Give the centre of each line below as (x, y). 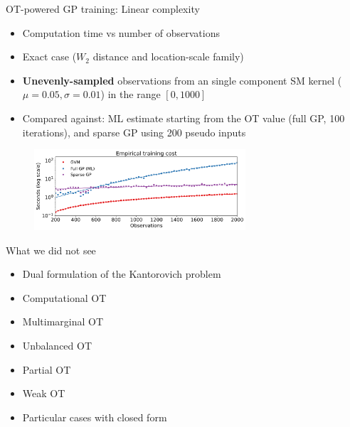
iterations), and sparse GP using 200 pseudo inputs (134, 132)
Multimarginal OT (63, 321)
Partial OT (47, 369)
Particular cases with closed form (95, 417)
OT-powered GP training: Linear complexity (103, 9)
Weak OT (44, 393)
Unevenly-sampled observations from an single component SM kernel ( (182, 80)
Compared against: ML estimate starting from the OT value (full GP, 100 (184, 118)
